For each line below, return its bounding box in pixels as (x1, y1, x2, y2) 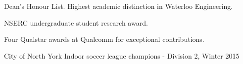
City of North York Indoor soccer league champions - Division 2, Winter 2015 (4, 50, 240, 61)
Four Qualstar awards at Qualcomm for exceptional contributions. (4, 34, 204, 44)
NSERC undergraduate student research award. (4, 17, 148, 28)
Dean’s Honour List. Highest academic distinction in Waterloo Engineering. (4, 1, 233, 11)
